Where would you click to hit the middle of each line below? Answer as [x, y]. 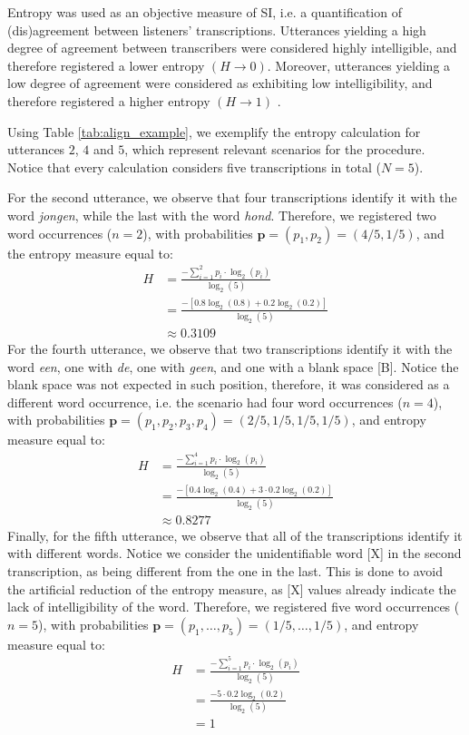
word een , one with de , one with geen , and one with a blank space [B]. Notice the [233, 366]
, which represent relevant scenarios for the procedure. [275, 149]
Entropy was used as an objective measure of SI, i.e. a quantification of [205, 12]
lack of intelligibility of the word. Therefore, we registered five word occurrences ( [234, 607]
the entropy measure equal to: [90, 253]
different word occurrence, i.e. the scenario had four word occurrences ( [205, 402]
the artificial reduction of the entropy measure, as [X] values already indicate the [232, 588]
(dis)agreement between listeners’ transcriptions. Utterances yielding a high [217, 29]
